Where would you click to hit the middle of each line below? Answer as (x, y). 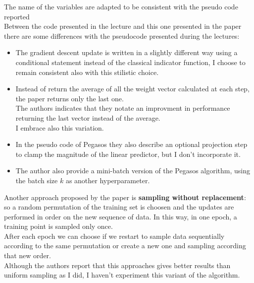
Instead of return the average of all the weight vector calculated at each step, (132, 89)
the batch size (37, 180)
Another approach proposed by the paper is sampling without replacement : (125, 197)
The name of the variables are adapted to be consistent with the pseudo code (121, 6)
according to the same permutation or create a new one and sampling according (125, 246)
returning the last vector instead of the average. (88, 117)
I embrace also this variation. (60, 127)
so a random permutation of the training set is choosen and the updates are (119, 207)
